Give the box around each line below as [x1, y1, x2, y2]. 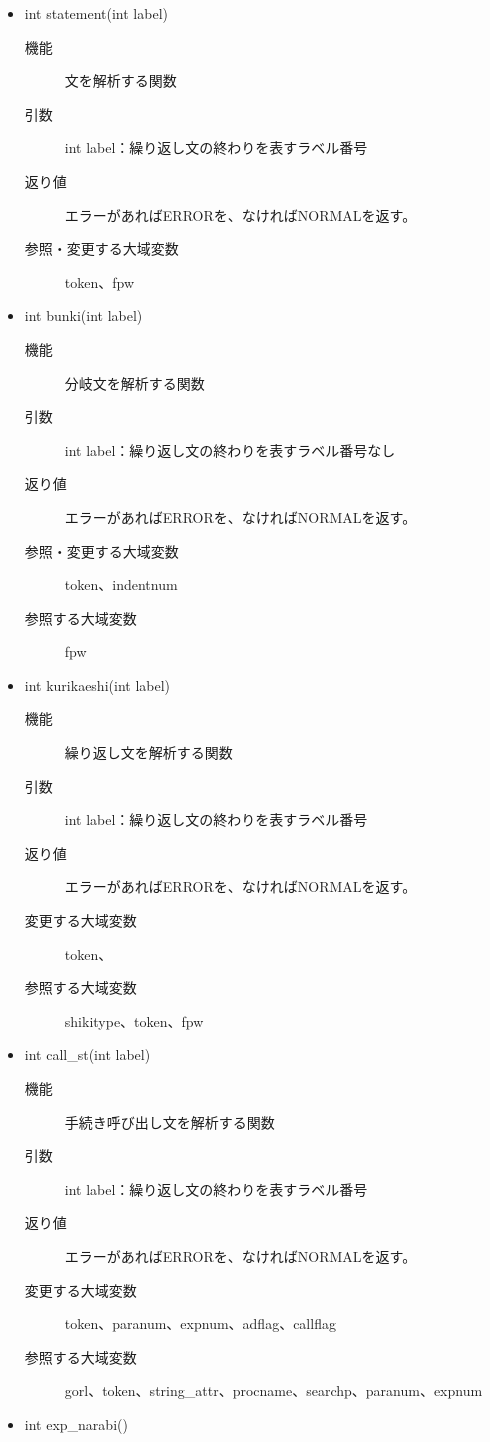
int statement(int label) [24, 3, 168, 23]
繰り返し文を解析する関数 [64, 742, 233, 763]
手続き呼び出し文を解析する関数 [64, 1111, 275, 1132]
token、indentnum [64, 574, 178, 595]
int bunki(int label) [24, 305, 143, 326]
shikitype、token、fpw [64, 1010, 204, 1031]
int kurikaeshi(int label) [24, 674, 171, 695]
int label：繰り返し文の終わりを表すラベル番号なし [64, 439, 396, 460]
